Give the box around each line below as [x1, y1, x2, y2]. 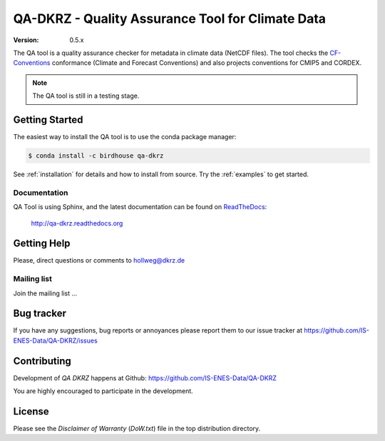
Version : [13, 36, 39, 44]
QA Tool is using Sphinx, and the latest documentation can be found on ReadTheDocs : [13, 203, 267, 211]
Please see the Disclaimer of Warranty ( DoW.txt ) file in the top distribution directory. [13, 425, 261, 433]
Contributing [13, 355, 71, 367]
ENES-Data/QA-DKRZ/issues [13, 336, 98, 345]
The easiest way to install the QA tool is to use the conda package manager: [13, 133, 237, 141]
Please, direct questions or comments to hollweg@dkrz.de [13, 256, 185, 265]
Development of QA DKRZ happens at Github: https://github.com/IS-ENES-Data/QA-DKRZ [13, 373, 277, 382]
